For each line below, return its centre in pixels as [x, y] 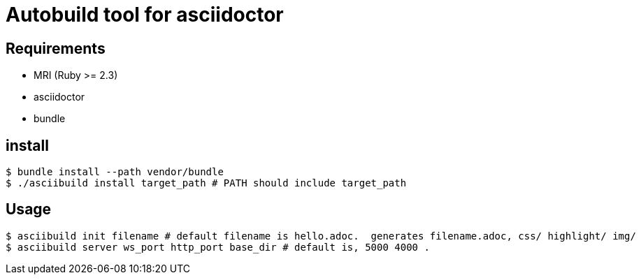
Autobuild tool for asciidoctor [145, 15]
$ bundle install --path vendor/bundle [115, 172]
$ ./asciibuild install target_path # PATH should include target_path [206, 183]
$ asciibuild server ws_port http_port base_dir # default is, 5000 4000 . [218, 247]
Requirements [56, 48]
